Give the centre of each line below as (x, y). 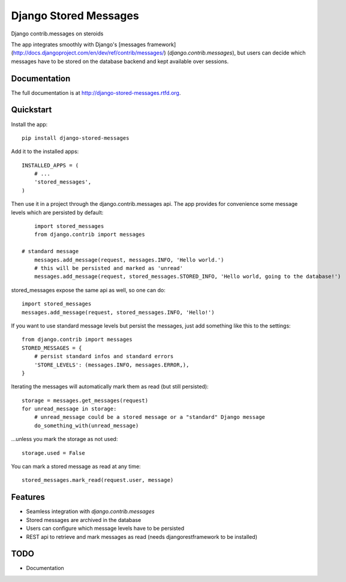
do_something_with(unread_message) (86, 425)
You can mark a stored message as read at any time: (76, 466)
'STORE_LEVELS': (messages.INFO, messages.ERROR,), (112, 365)
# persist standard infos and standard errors (104, 356)
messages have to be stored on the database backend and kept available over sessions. (120, 61)
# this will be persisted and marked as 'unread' (108, 268)
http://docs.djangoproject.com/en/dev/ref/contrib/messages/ (88, 53)
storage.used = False (53, 453)
